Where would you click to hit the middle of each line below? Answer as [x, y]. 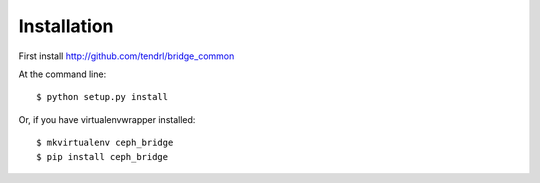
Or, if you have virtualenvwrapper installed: [107, 119]
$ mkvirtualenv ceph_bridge [105, 143]
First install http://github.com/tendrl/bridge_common [126, 56]
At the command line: [62, 74]
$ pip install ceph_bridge [102, 156]
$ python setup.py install [102, 97]
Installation [66, 26]
